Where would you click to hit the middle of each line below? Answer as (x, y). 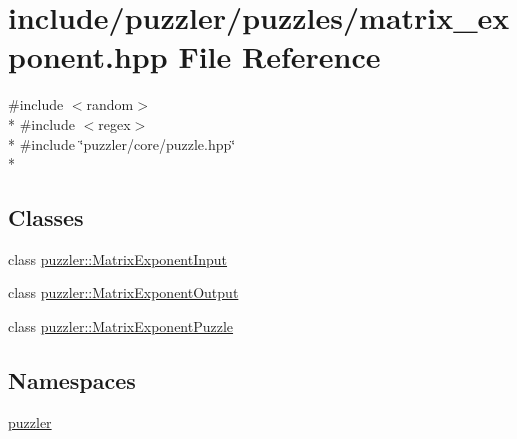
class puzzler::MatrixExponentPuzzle (121, 326)
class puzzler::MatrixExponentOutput (123, 292)
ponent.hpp (88, 56)
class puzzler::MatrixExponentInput (118, 258)
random (110, 104)
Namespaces (72, 380)
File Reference (279, 56)
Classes (46, 217)
